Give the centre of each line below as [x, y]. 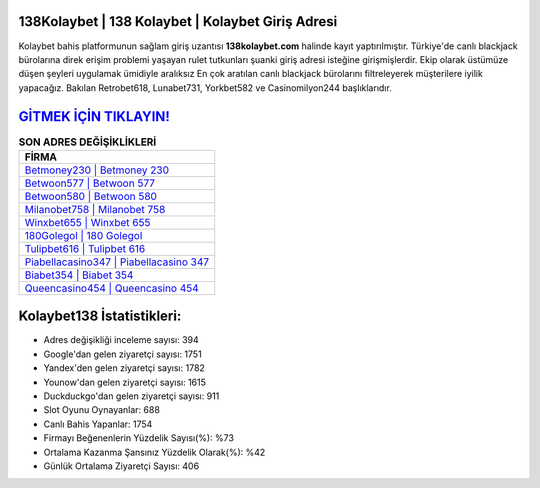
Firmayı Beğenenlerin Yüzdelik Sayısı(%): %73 [139, 438]
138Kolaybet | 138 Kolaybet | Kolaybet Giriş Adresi [178, 21]
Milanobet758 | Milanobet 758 [95, 209]
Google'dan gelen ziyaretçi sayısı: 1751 [122, 354]
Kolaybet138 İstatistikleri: [100, 316]
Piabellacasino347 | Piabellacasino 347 [117, 262]
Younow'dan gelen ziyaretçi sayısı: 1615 [125, 382]
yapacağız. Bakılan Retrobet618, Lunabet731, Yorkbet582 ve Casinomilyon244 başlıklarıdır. [205, 87]
